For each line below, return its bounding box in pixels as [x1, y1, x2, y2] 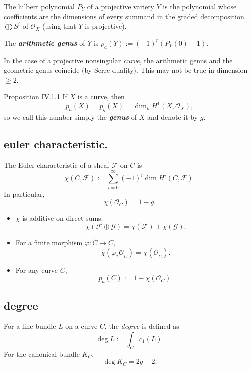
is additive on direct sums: [22, 213, 103, 223]
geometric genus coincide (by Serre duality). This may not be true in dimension [4, 65, 248, 75]
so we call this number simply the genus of [4, 112, 137, 122]
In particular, [4, 188, 45, 199]
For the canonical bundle [4, 348, 80, 359]
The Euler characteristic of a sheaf [4, 160, 109, 170]
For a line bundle [4, 321, 56, 331]
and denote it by [147, 112, 198, 122]
